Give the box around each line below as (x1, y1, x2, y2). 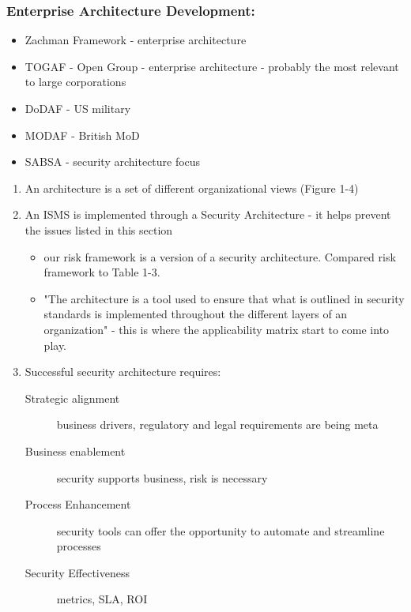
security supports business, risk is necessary (56, 469, 268, 486)
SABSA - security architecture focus (25, 153, 201, 170)
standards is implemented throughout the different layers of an (43, 306, 348, 322)
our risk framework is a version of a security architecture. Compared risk (43, 248, 396, 265)
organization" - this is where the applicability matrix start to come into (43, 321, 390, 337)
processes (56, 538, 101, 554)
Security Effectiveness (25, 564, 130, 580)
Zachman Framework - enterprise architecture (25, 32, 247, 48)
